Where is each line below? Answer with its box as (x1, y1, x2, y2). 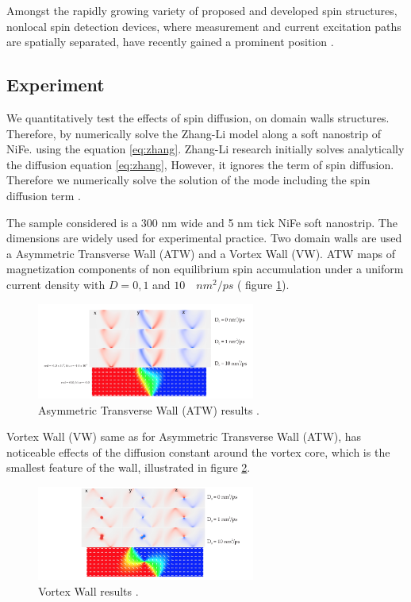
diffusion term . (6, 187, 81, 203)
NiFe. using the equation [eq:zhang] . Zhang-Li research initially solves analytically (6, 141, 405, 157)
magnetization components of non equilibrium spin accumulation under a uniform (6, 260, 404, 277)
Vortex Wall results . (38, 582, 139, 599)
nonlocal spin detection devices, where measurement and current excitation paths (6, 17, 401, 34)
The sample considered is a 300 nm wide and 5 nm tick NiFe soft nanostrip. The (6, 214, 398, 230)
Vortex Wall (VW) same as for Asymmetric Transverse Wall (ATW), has (6, 428, 362, 445)
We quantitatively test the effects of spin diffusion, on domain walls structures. (6, 109, 390, 125)
